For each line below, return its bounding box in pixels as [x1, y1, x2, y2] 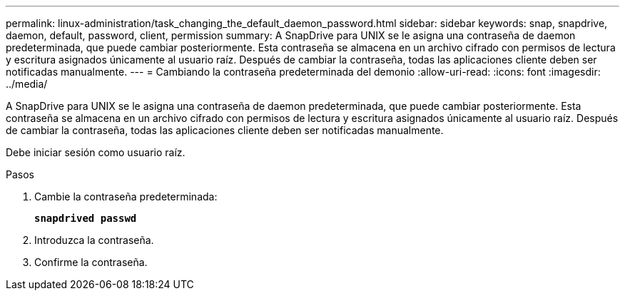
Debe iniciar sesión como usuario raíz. [6, 146, 186, 158]
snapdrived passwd [34, 213, 137, 224]
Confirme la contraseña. [34, 256, 148, 268]
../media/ [6, 78, 48, 90]
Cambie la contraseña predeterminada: [34, 190, 218, 203]
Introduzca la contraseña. [34, 234, 154, 246]
